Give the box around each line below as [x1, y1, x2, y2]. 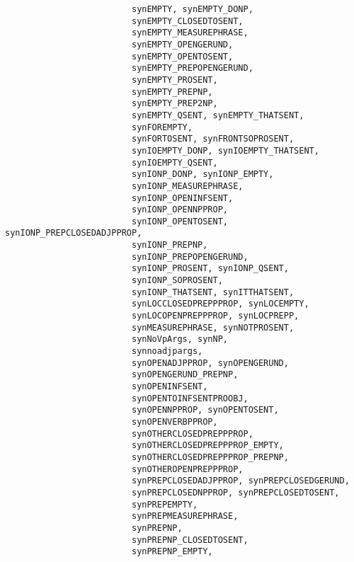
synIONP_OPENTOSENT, [131, 216, 229, 226]
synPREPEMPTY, [131, 499, 198, 510]
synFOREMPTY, [131, 122, 193, 132]
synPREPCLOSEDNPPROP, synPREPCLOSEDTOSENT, [131, 487, 340, 498]
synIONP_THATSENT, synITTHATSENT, [131, 287, 295, 297]
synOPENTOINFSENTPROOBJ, [131, 393, 249, 403]
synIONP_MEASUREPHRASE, [131, 180, 244, 191]
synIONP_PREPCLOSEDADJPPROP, [5, 228, 142, 239]
